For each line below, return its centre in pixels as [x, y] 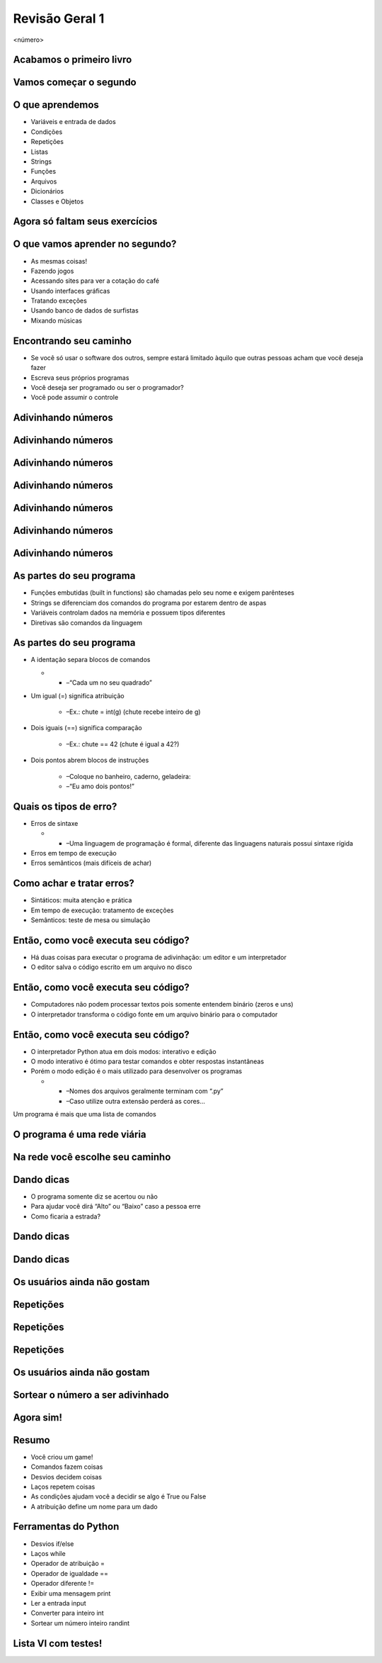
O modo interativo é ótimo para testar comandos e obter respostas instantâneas [147, 1061]
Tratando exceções [59, 301]
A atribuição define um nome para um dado [94, 1506]
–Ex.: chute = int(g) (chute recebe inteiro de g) [133, 712]
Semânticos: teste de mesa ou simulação [91, 920]
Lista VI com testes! [58, 1644]
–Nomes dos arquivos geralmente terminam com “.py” [145, 1091]
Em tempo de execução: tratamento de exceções [102, 910]
